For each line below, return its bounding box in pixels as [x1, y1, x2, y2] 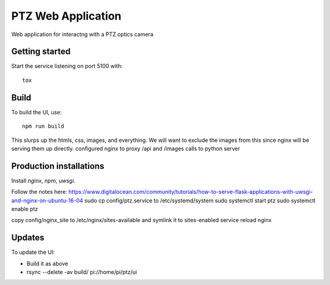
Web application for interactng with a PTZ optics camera [11, 31, 154, 38]
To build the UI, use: [11, 108, 62, 116]
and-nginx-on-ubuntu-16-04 [11, 196, 84, 204]
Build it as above [26, 260, 68, 267]
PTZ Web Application [11, 9, 122, 23]
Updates [11, 232, 45, 243]
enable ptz [11, 205, 38, 212]
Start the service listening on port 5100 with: [11, 62, 123, 70]
